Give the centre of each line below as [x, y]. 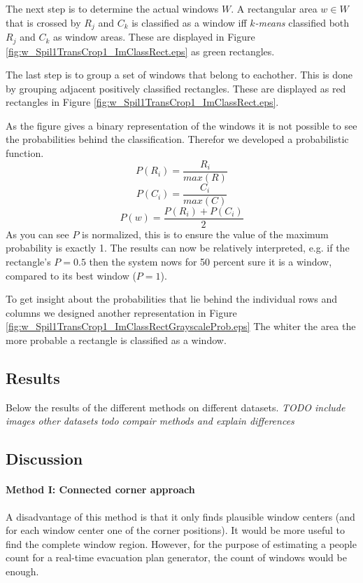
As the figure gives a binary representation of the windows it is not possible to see [181, 125]
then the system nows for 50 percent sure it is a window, [211, 262]
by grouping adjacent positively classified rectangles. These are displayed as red [176, 88]
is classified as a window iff [189, 22]
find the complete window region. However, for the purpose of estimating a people [181, 543]
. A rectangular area [274, 8]
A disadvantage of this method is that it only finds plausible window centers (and [180, 516]
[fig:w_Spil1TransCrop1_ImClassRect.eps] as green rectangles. [140, 51]
